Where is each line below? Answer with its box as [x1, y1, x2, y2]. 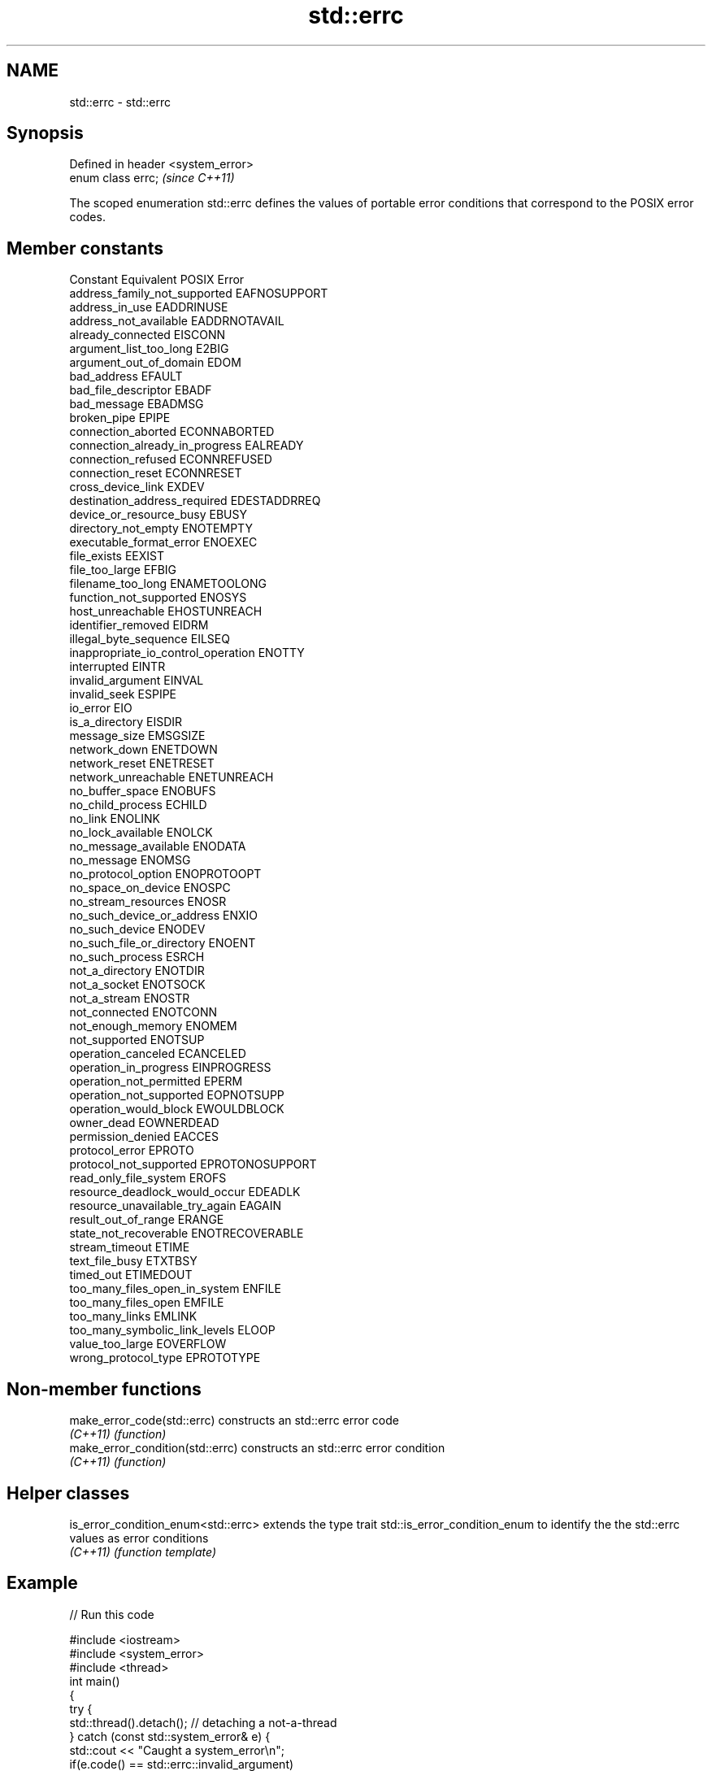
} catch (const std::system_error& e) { [69, 1729, 271, 1743]
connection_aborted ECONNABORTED [69, 424, 275, 439]
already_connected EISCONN [69, 328, 226, 342]
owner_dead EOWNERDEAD [69, 1116, 219, 1130]
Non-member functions [7, 1378, 202, 1399]
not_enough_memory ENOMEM [69, 1019, 237, 1033]
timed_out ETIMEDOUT [69, 1268, 193, 1282]
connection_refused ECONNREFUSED [69, 452, 272, 467]
